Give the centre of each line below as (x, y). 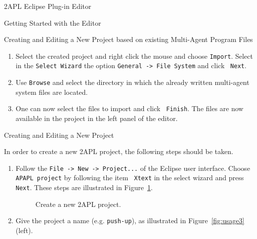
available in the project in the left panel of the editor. (97, 118)
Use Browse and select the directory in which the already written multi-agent (132, 82)
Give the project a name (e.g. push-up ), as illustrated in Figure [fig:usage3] (130, 220)
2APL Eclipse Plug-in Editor (48, 6)
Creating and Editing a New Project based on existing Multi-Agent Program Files (128, 39)
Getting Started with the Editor (53, 22)
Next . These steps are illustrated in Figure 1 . (84, 187)
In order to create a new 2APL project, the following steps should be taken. (119, 151)
